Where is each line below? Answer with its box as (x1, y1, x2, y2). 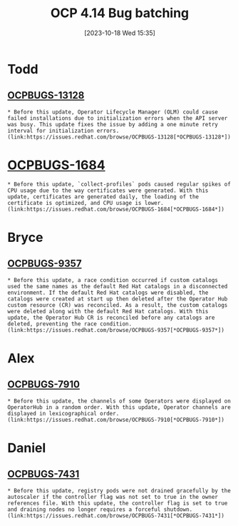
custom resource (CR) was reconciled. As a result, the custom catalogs (7, 301, 228, 308)
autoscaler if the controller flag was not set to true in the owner (7, 493, 219, 500)
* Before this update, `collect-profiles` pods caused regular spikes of (7, 181, 232, 188)
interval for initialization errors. (7, 127, 120, 134)
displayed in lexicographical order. (7, 410, 120, 417)
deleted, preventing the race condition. (7, 320, 133, 328)
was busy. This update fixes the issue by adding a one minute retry (7, 121, 219, 128)
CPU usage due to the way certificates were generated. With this (7, 187, 209, 194)
